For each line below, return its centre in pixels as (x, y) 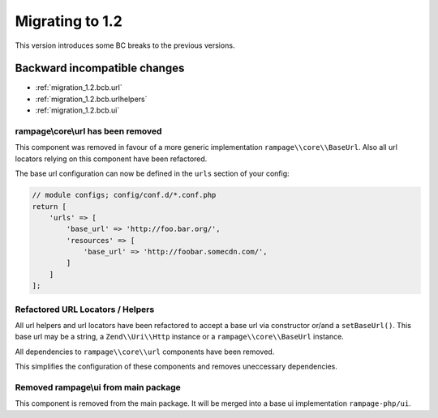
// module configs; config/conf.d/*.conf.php (124, 195)
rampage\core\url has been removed (88, 131)
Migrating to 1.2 (69, 21)
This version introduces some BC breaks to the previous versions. (125, 45)
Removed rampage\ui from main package (98, 387)
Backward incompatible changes (100, 68)
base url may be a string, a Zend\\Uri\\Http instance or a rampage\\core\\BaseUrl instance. (179, 337)
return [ (49, 206)
